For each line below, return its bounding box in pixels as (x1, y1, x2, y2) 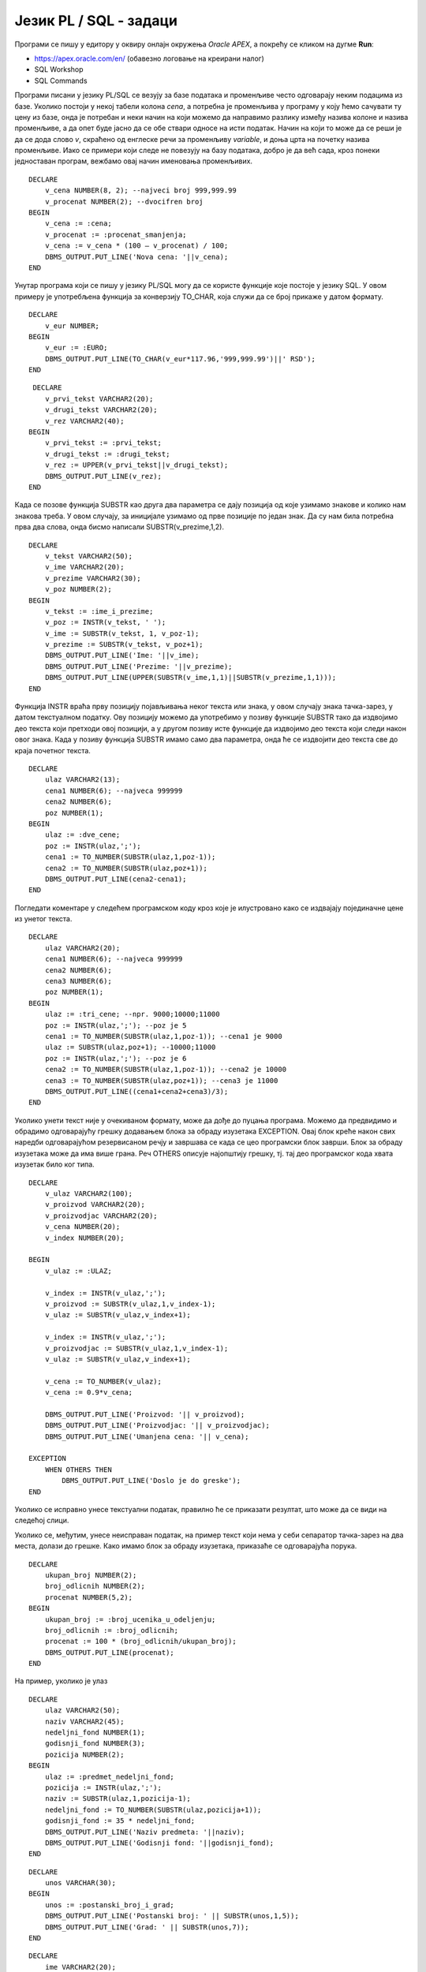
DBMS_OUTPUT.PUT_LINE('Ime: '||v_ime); (44, 651, 200, 660)
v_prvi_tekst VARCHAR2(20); (44, 394, 154, 403)
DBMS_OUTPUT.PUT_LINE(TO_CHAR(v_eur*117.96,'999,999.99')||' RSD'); (44, 354, 316, 363)
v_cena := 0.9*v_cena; (44, 1388, 133, 1397)
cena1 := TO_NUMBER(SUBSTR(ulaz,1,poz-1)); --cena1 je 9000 (44, 1032, 283, 1040)
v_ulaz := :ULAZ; (44, 1266, 112, 1275)
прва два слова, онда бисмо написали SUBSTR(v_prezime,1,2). (14, 522, 225, 532)
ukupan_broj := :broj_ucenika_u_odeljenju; (44, 1615, 216, 1624)
